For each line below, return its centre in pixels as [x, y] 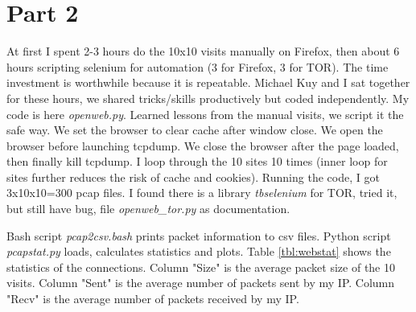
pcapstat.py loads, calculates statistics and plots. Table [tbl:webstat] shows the [199, 251]
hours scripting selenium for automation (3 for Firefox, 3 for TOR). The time [198, 66]
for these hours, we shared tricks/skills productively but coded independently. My [208, 98]
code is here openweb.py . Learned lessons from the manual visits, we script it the [205, 114]
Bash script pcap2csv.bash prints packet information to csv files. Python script [199, 235]
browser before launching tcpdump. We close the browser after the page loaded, [203, 145]
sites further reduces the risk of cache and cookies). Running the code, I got [193, 177]
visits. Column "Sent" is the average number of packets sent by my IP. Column [201, 283]
